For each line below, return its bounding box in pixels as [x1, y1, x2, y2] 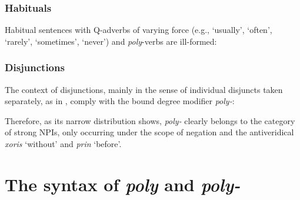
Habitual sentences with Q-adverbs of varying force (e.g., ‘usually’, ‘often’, [5, 24, 272, 36]
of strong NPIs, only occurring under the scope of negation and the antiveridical [5, 126, 294, 138]
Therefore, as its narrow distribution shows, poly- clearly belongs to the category [5, 114, 295, 126]
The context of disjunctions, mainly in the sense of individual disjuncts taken [5, 83, 283, 95]
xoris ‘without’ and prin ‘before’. [5, 138, 122, 149]
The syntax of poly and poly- [5, 172, 241, 196]
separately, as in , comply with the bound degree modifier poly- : [5, 95, 235, 107]
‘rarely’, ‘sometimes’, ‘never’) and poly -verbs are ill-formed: [5, 35, 217, 47]
